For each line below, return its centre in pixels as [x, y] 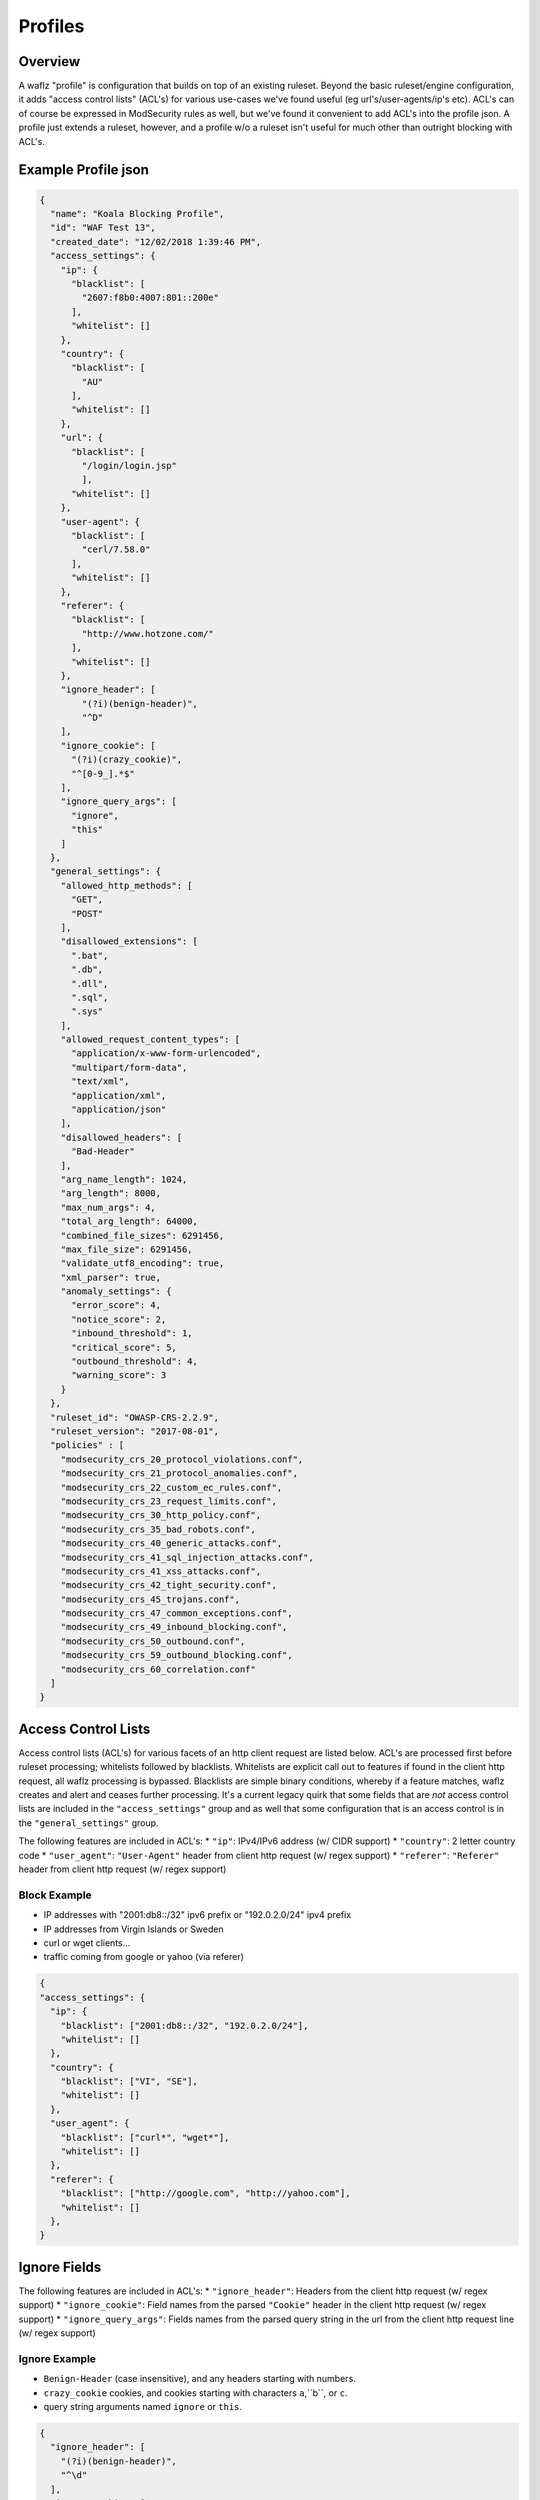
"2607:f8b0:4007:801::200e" [150, 298]
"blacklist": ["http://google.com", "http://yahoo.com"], [205, 2193]
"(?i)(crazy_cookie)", [127, 759]
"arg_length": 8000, [111, 1193]
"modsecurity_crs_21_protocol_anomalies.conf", [179, 1473]
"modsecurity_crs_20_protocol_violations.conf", [182, 1459]
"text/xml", [100, 1081]
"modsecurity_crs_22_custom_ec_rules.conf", [171, 1487]
